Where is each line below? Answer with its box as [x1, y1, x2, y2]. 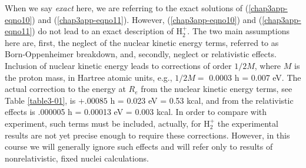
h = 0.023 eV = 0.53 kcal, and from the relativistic [110, 94, 294, 106]
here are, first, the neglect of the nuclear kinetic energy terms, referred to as [5, 36, 279, 48]
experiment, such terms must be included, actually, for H [5, 117, 210, 129]
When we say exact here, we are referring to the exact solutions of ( [5, 2, 249, 14]
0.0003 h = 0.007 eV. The [209, 71, 301, 83]
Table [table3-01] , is [5, 94, 76, 106]
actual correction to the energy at [5, 83, 126, 95]
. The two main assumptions [187, 25, 290, 37]
